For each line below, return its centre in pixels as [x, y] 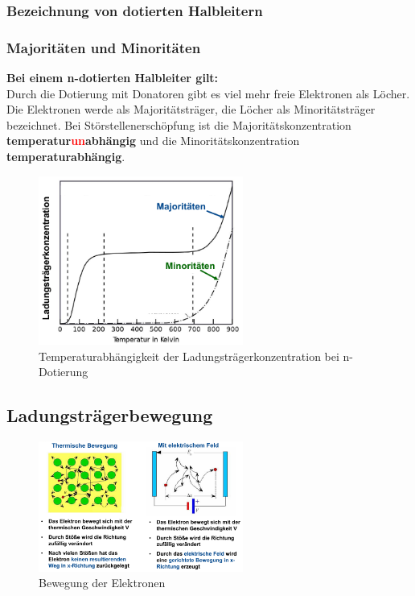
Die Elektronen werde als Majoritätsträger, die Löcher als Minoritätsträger [191, 109]
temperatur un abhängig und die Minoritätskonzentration [153, 141]
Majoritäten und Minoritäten [104, 47]
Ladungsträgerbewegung [110, 415]
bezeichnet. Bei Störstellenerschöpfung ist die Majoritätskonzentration [179, 124]
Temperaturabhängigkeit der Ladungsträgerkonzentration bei [189, 356]
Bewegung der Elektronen [102, 583]
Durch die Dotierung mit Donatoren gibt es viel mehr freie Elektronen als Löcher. [208, 93]
